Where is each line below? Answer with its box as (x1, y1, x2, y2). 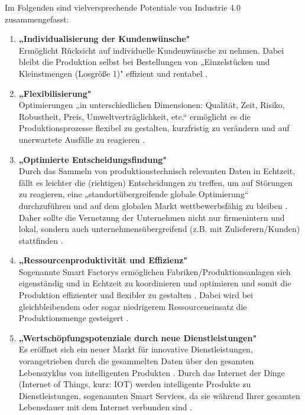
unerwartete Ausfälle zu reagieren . (18, 133, 145, 145)
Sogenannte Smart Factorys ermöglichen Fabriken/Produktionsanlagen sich (18, 265, 291, 277)
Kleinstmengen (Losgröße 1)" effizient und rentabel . (18, 67, 208, 79)
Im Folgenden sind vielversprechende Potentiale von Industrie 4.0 (5, 1, 241, 13)
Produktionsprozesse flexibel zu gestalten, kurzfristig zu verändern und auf (18, 122, 290, 134)
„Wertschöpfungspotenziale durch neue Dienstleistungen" (18, 331, 257, 344)
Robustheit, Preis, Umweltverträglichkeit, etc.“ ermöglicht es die (18, 110, 251, 122)
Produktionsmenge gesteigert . (18, 312, 129, 324)
